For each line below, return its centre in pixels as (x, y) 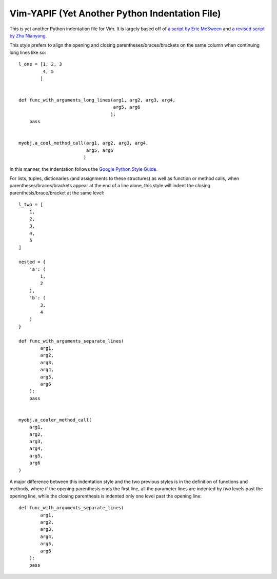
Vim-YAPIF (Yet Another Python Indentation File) (115, 13)
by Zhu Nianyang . (28, 35)
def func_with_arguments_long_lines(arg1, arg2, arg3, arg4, (97, 100)
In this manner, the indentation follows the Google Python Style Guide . (84, 169)
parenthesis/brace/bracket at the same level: (57, 193)
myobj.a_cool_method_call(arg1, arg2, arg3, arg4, (84, 143)
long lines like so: (28, 52)
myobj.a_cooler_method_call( (55, 420)
